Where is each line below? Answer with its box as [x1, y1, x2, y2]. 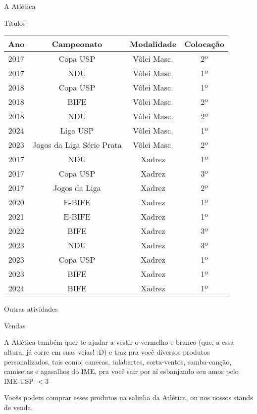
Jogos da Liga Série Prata [32, 139, 122, 151]
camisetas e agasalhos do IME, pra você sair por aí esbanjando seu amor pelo [4, 366, 239, 376]
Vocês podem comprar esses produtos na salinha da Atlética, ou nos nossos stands [4, 392, 253, 403]
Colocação [184, 38, 224, 50]
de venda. [4, 402, 33, 412]
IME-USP [4, 375, 34, 386]
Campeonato [51, 38, 103, 50]
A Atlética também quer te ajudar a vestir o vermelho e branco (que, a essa [4, 337, 234, 347]
